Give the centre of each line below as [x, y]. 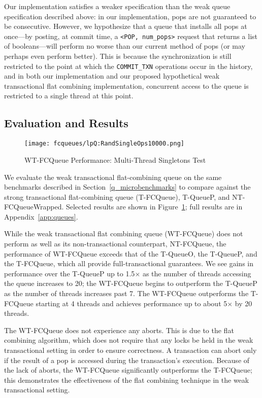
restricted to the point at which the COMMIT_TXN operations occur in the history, [128, 66]
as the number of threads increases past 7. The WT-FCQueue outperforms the [126, 293]
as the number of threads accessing [197, 273]
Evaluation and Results [66, 123]
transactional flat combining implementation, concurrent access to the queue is [126, 85]
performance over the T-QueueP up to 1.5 [70, 273]
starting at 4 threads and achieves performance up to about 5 [132, 303]
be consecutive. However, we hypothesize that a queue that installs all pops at [126, 26]
